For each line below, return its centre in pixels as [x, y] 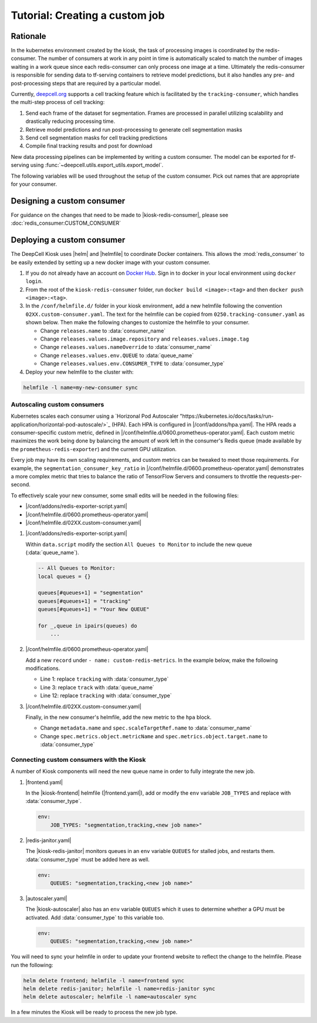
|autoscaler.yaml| [46, 898]
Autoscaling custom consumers [58, 404]
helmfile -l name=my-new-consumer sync [80, 387]
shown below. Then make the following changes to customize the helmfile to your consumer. [137, 322]
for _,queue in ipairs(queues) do [87, 626]
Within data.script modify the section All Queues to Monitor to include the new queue [139, 544]
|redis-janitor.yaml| [48, 840]
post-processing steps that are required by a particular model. [86, 83]
